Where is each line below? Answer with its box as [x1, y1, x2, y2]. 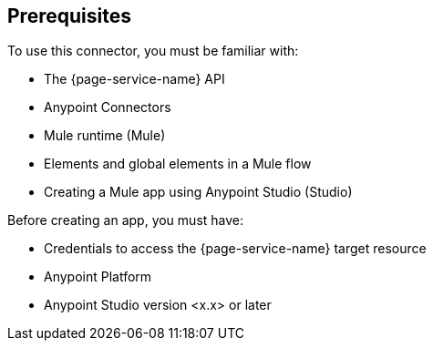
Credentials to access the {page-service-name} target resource [44, 241, 427, 257]
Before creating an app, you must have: [7, 212, 244, 229]
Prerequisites [7, 5, 131, 27]
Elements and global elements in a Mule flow [44, 156, 312, 172]
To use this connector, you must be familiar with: [7, 43, 299, 59]
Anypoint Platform [44, 269, 152, 285]
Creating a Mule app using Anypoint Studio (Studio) [44, 184, 353, 200]
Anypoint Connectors [44, 99, 171, 116]
